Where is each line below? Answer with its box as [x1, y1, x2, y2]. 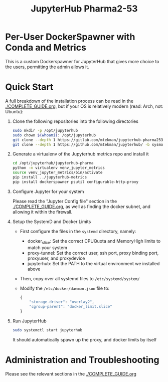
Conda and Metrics [5, 42, 87, 53]
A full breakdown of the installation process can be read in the [5, 98, 134, 104]
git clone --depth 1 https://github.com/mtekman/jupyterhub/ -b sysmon [12, 142, 165, 147]
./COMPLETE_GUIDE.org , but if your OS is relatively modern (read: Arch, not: [5, 103, 163, 109]
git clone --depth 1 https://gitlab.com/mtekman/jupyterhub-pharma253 [12, 137, 163, 142]
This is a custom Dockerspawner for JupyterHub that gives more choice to [5, 58, 159, 64]
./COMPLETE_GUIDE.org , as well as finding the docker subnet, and [12, 204, 150, 210]
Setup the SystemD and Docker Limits [12, 219, 91, 225]
